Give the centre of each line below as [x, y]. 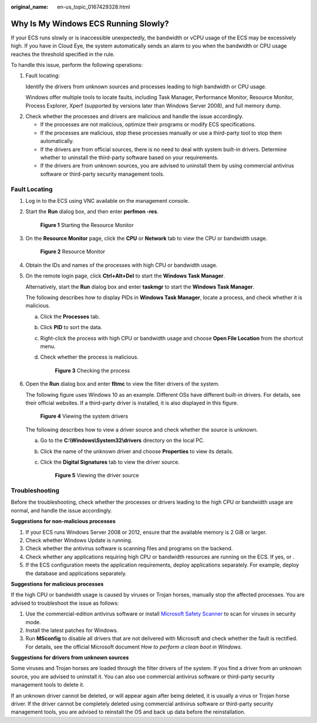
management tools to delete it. [48, 685]
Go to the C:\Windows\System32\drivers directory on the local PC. [122, 440]
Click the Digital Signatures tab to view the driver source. [110, 462]
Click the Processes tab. [70, 316]
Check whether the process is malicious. [90, 357]
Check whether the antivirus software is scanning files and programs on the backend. [129, 548]
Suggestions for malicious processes [57, 584]
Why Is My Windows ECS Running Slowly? [90, 24]
